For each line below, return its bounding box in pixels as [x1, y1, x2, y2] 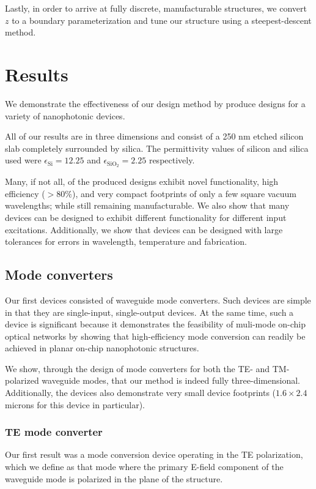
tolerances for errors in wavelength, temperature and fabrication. [5, 235, 247, 248]
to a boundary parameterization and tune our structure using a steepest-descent [12, 13, 312, 26]
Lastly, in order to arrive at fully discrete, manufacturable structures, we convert [5, 2, 307, 14]
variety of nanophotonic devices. [5, 109, 125, 122]
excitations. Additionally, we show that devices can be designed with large [5, 223, 283, 236]
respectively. [149, 154, 195, 166]
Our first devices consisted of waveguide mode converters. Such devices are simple [5, 293, 311, 306]
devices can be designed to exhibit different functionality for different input [5, 211, 287, 223]
